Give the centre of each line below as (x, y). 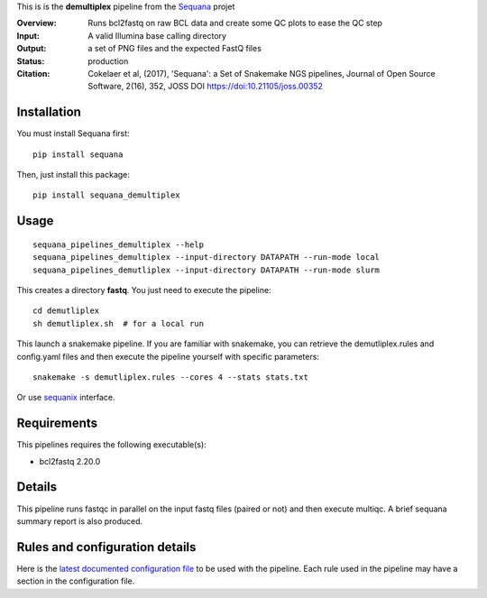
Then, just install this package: (74, 175)
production (108, 61)
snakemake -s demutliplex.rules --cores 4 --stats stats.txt (170, 377)
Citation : (33, 73)
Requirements (57, 423)
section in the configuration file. (76, 581)
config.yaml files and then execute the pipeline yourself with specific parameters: (168, 356)
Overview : (37, 23)
